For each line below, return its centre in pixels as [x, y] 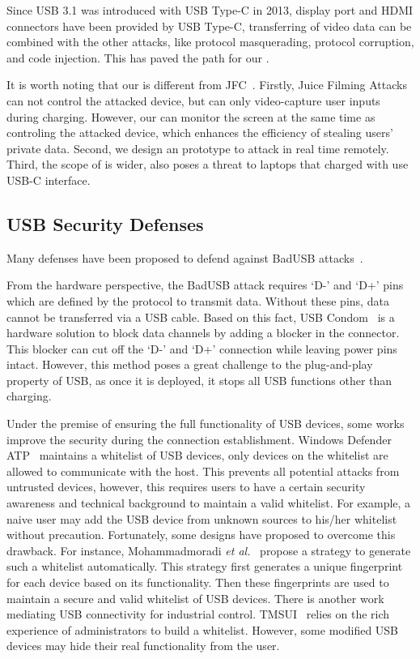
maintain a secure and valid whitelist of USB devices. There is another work [195, 598]
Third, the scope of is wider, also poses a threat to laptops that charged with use [208, 164]
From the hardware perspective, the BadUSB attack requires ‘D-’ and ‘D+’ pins [205, 285]
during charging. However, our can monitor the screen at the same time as [191, 116]
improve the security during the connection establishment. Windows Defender [199, 439]
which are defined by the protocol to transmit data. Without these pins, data [198, 300]
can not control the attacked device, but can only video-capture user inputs [193, 100]
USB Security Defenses [105, 223]
